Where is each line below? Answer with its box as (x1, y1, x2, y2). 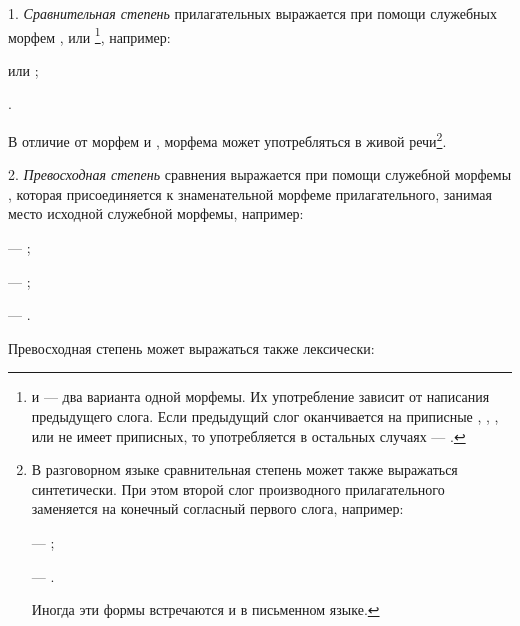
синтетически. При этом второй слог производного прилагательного (31, 478, 445, 499)
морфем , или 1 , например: (8, 23, 171, 47)
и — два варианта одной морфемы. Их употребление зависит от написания (31, 386, 490, 407)
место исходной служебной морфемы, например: (8, 203, 304, 224)
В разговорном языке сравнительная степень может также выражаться (31, 459, 458, 480)
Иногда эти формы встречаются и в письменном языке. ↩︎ (31, 599, 380, 620)
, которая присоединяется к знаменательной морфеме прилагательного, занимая (8, 183, 492, 204)
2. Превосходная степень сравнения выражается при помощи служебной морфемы (8, 164, 512, 185)
